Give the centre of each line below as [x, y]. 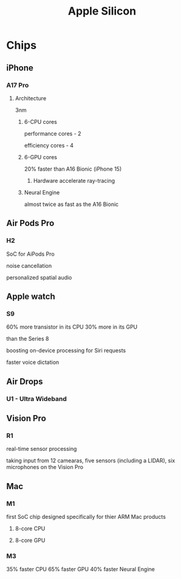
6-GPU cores [41, 157]
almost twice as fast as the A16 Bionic [71, 204]
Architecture [31, 98]
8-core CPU [30, 528]
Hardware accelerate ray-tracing [74, 180]
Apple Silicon [102, 11]
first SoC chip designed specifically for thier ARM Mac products [86, 516]
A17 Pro [18, 85]
